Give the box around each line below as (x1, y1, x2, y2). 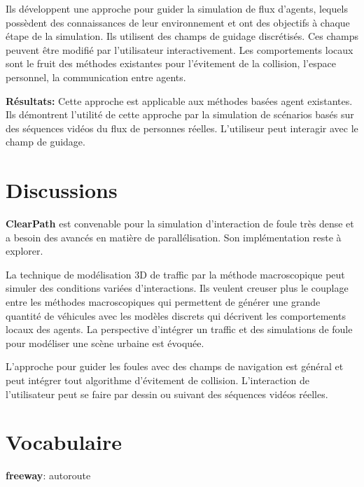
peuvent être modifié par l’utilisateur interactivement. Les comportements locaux (6, 42, 353, 57)
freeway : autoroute (6, 468, 91, 483)
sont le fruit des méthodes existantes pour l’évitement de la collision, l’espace (6, 56, 336, 71)
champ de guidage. (6, 134, 85, 149)
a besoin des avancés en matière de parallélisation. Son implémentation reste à (6, 230, 342, 244)
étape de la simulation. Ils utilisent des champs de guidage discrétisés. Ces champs (6, 29, 358, 43)
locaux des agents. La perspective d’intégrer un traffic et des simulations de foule (6, 322, 353, 337)
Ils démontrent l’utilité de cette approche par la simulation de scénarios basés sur (6, 107, 354, 122)
